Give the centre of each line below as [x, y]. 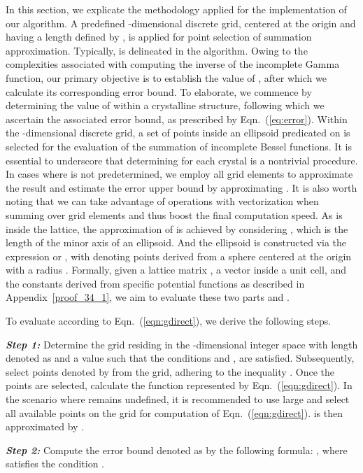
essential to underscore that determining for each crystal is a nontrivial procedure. [182, 160]
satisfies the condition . [55, 464]
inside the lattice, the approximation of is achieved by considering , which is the [177, 228]
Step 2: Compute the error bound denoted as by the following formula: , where [177, 450]
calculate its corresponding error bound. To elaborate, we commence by [159, 91]
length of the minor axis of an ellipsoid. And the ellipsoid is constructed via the [176, 242]
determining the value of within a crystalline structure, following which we [165, 105]
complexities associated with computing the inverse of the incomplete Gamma [173, 64]
